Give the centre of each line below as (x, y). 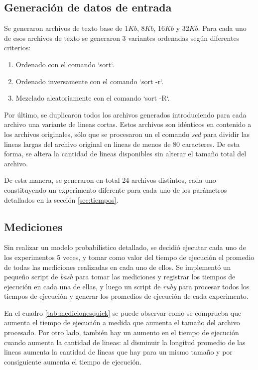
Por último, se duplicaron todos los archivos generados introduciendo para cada (125, 114)
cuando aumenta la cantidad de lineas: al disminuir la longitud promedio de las (125, 342)
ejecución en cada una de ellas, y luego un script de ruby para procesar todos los (127, 286)
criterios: (17, 48)
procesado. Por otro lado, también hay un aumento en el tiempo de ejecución (122, 332)
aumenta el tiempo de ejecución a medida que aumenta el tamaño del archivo (122, 322)
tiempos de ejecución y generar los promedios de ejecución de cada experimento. (126, 296)
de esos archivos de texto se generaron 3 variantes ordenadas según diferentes (122, 38)
